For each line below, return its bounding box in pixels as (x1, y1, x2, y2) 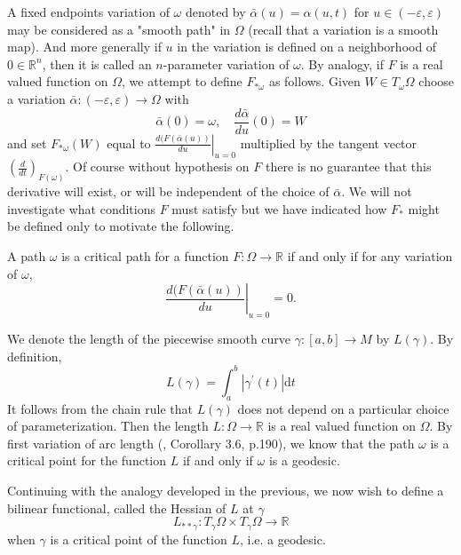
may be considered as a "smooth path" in (7, 20, 231, 38)
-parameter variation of (163, 54, 290, 73)
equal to (107, 133, 151, 152)
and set (7, 133, 47, 152)
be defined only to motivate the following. (7, 217, 234, 235)
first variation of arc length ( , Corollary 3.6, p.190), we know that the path (7, 433, 415, 452)
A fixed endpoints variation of (7, 3, 170, 20)
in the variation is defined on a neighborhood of (177, 37, 437, 56)
